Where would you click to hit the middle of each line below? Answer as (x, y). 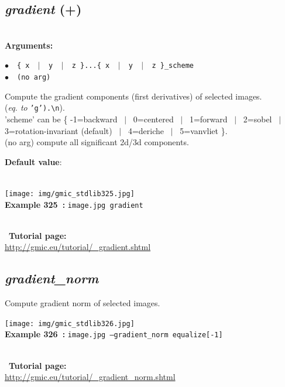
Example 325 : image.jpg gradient (74, 204)
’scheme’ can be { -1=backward (61, 119)
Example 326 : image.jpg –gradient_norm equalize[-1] (114, 334)
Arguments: (29, 45)
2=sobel (257, 119)
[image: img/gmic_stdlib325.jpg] (70, 193)
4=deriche (146, 130)
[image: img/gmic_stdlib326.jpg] (70, 323)
